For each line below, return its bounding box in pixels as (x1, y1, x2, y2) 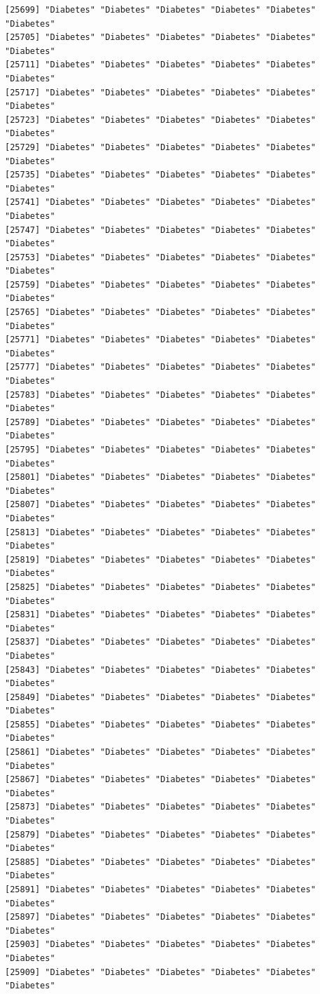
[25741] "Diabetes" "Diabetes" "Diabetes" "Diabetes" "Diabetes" (5, 197, 316, 208)
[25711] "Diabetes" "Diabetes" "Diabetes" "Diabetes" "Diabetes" (5, 60, 316, 70)
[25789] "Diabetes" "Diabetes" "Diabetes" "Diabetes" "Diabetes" (5, 417, 316, 427)
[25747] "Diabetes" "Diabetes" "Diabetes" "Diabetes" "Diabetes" (5, 224, 316, 235)
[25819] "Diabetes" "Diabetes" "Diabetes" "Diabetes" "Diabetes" (5, 554, 316, 565)
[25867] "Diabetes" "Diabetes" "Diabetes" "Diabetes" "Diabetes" (5, 774, 316, 785)
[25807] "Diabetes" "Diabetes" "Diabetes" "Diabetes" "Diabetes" (5, 499, 316, 510)
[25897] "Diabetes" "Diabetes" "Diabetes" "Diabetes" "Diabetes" (5, 912, 316, 922)
